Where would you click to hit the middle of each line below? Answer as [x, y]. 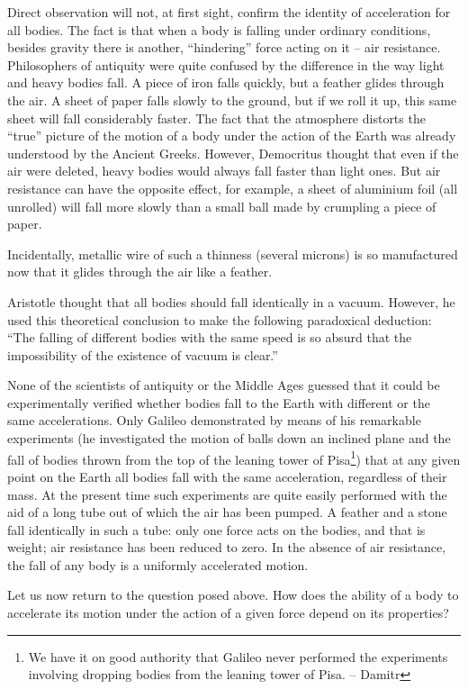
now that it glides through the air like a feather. [140, 272]
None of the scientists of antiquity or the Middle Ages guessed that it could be [224, 385]
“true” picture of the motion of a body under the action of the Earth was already [232, 136]
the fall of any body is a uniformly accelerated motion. [158, 564]
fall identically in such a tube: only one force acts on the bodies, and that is [216, 529]
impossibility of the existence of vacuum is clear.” [143, 354]
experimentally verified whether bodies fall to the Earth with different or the [219, 402]
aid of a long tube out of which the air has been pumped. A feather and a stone [227, 512]
